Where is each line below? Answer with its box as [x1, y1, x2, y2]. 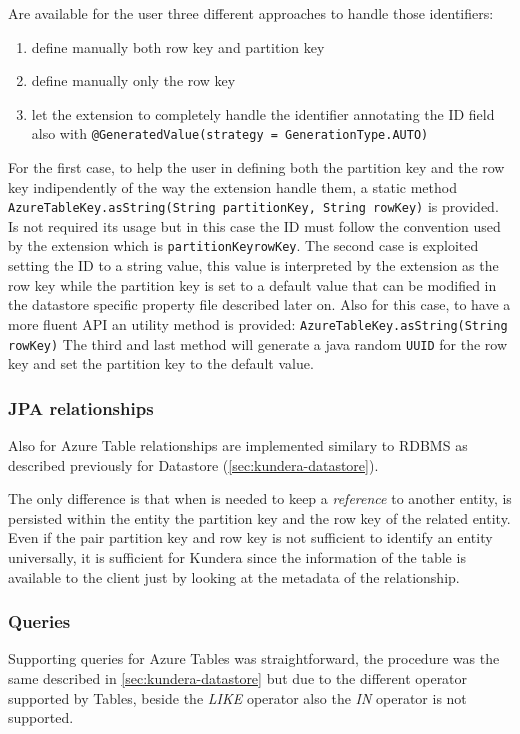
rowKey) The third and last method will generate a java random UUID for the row [8, 333, 508, 354]
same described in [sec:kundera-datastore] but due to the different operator [8, 668, 468, 688]
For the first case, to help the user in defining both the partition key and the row [8, 157, 505, 178]
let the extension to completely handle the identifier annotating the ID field [31, 103, 495, 124]
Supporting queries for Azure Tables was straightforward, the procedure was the [8, 648, 500, 669]
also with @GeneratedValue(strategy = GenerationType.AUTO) [31, 123, 429, 144]
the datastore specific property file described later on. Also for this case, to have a [8, 294, 511, 315]
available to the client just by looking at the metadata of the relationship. [8, 566, 460, 587]
